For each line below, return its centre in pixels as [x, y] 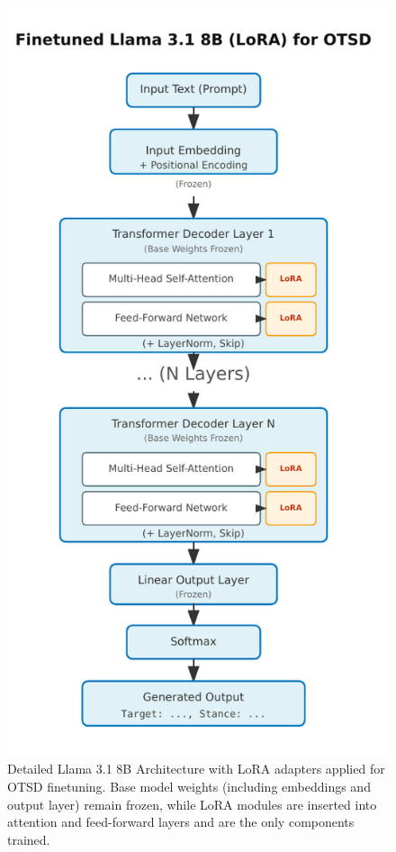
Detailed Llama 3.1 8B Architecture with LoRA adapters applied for [196, 769]
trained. [29, 839]
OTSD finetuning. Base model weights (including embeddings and [189, 786]
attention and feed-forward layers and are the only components [181, 822]
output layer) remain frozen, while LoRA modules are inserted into [192, 804]
